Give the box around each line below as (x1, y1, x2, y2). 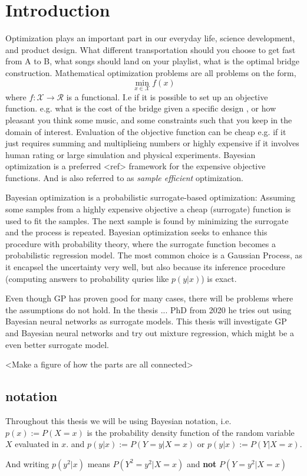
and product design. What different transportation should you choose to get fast (5, 43, 296, 55)
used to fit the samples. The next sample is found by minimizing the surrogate (5, 214, 289, 226)
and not (186, 457, 217, 470)
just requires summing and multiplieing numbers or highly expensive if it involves (5, 137, 299, 149)
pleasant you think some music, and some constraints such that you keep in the (5, 113, 292, 126)
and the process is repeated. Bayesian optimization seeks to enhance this (5, 226, 268, 238)
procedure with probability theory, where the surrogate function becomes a (5, 237, 276, 250)
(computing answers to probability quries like (5, 272, 169, 284)
